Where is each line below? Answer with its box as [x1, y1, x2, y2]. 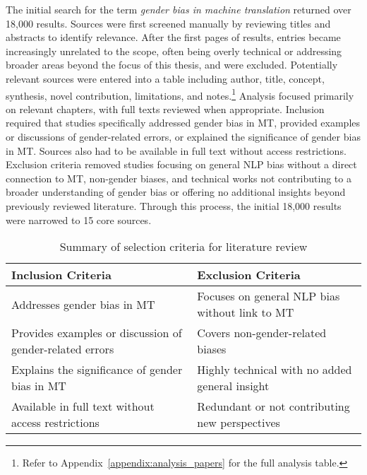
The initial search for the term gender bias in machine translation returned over [6, 2, 351, 16]
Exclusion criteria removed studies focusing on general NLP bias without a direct [6, 157, 357, 172]
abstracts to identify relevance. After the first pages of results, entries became [6, 30, 341, 45]
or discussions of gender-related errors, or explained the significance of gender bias [6, 129, 361, 143]
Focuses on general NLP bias [197, 288, 340, 305]
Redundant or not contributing [197, 398, 350, 415]
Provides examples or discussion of [11, 324, 182, 341]
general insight [197, 377, 270, 394]
